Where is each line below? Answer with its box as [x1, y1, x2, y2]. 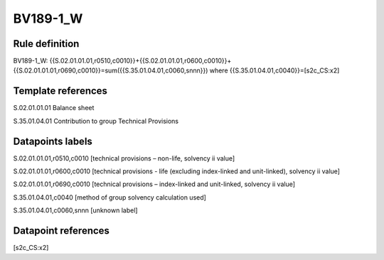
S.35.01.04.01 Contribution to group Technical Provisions [13, 117, 179, 125]
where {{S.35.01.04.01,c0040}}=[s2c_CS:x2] [209, 66, 340, 75]
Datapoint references [13, 224, 110, 237]
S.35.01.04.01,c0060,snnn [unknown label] [13, 206, 138, 215]
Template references [13, 85, 108, 97]
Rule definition [13, 38, 80, 50]
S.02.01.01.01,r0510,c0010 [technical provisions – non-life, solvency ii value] [13, 153, 235, 163]
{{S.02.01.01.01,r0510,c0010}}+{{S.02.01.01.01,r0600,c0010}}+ [49, 57, 232, 65]
